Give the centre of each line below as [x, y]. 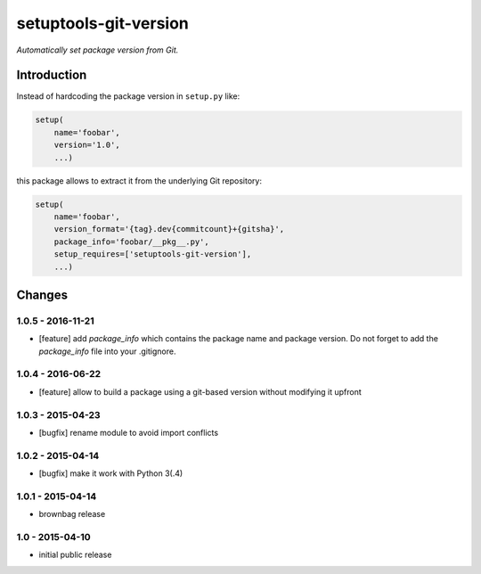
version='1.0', [87, 145]
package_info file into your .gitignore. [107, 351]
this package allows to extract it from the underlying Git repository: [139, 180]
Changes [42, 295]
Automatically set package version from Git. [98, 50]
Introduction [52, 75]
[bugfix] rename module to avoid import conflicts [128, 432]
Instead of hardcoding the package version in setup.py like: [128, 96]
